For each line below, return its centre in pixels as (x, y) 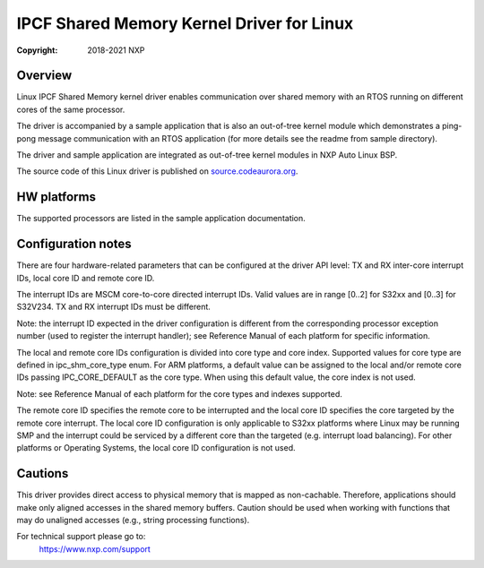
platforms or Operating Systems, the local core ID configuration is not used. (156, 448)
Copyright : (37, 50)
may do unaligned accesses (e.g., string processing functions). (133, 520)
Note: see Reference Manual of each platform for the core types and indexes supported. (179, 393)
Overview (44, 76)
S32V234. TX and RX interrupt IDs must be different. (113, 307)
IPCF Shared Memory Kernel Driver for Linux (185, 23)
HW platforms (56, 197)
